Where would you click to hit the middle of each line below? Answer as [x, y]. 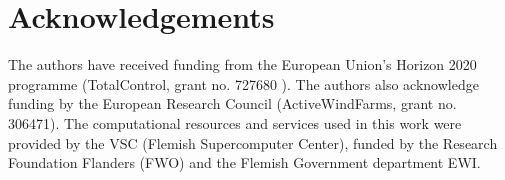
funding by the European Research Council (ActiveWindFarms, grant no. [232, 103]
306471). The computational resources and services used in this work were [235, 122]
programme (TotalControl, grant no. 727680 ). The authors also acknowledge [243, 83]
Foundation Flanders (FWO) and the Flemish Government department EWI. [244, 162]
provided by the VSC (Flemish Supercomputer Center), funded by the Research [253, 142]
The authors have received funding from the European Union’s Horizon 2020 [242, 64]
